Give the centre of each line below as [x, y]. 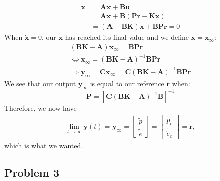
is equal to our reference [127, 83]
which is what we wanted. [44, 145]
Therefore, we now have [40, 108]
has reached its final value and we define [127, 37]
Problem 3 [32, 172]
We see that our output [40, 83]
